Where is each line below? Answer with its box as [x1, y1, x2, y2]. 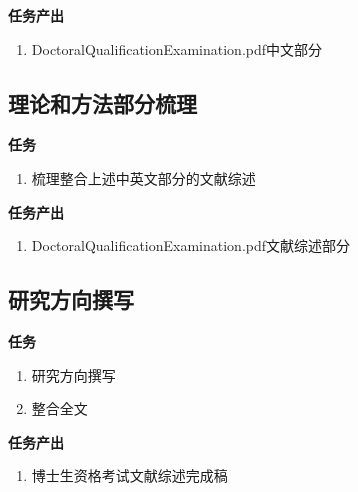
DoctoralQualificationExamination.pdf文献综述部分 [31, 235, 351, 256]
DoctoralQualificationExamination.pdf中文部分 [31, 38, 323, 59]
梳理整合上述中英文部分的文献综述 [31, 167, 256, 188]
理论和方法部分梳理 [8, 87, 197, 118]
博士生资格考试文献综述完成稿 [31, 465, 228, 486]
